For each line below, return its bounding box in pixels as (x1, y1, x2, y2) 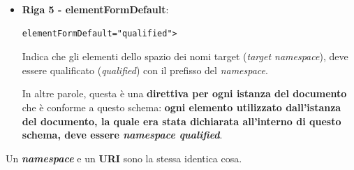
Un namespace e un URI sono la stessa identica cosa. (6, 150, 242, 165)
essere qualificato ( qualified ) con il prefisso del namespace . (22, 62, 268, 77)
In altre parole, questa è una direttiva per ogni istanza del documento (22, 86, 347, 101)
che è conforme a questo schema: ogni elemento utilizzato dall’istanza (22, 99, 341, 114)
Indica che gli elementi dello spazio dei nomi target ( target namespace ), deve (22, 49, 348, 64)
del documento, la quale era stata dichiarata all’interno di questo (22, 113, 341, 128)
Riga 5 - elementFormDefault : (22, 2, 169, 16)
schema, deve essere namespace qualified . (22, 127, 223, 142)
